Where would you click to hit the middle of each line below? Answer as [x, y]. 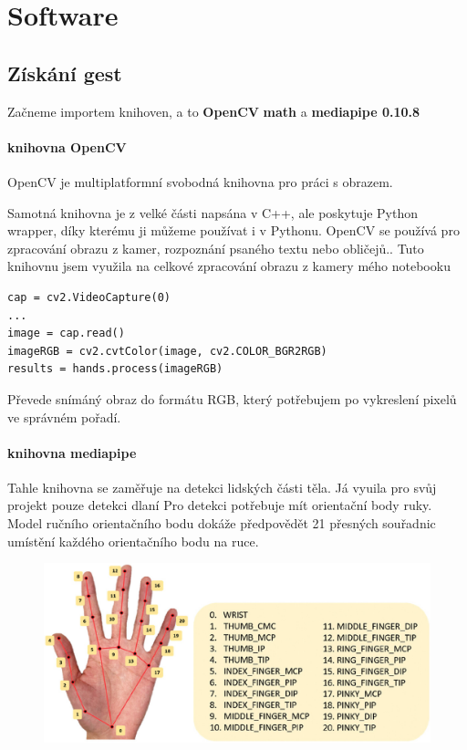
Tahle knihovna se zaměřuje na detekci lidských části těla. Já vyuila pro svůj [222, 487]
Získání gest [65, 73]
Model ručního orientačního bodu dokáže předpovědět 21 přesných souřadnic [222, 523]
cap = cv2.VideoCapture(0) [89, 297]
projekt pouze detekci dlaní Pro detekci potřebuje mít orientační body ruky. [220, 505]
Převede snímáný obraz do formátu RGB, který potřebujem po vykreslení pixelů [232, 398]
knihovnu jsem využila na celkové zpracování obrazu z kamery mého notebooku [229, 266]
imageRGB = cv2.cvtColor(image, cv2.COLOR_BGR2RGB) [167, 351]
